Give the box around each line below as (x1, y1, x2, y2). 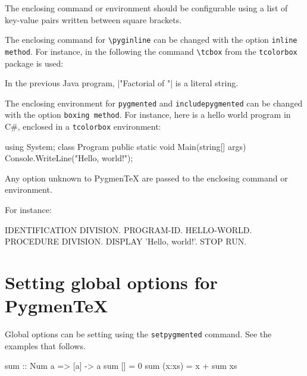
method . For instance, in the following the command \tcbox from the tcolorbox (5, 45, 297, 57)
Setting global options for (5, 270, 218, 294)
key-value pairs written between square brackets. (5, 13, 182, 26)
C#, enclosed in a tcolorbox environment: (5, 120, 161, 132)
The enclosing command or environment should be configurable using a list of (5, 2, 288, 14)
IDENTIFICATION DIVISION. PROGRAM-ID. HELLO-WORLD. (5, 223, 252, 236)
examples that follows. (5, 339, 86, 352)
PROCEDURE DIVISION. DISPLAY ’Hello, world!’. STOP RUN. (5, 235, 247, 247)
